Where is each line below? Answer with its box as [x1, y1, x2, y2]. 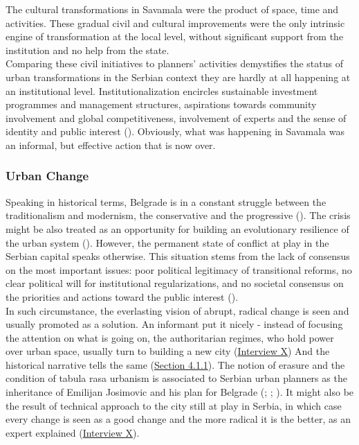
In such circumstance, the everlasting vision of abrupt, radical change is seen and [6, 303, 349, 317]
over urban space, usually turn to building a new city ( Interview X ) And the [6, 344, 330, 358]
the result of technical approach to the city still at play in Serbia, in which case [6, 398, 342, 412]
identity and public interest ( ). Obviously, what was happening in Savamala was [6, 124, 345, 139]
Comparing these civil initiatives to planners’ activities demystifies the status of [6, 56, 343, 71]
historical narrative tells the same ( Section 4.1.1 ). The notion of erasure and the [6, 357, 345, 372]
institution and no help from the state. [6, 42, 169, 57]
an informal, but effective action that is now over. [6, 137, 216, 152]
